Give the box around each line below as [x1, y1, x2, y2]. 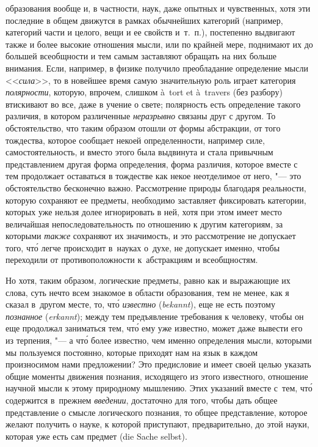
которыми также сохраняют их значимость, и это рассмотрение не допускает [5, 229, 296, 242]
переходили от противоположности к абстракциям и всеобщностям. [5, 253, 258, 266]
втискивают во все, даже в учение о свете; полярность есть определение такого [5, 97, 301, 110]
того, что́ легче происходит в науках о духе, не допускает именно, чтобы [5, 241, 280, 254]
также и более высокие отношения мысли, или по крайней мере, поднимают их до [5, 37, 313, 50]
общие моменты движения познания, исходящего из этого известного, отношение [5, 369, 308, 382]
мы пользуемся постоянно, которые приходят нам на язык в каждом [5, 345, 258, 358]
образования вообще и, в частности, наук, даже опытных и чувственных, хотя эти [5, 2, 311, 14]
